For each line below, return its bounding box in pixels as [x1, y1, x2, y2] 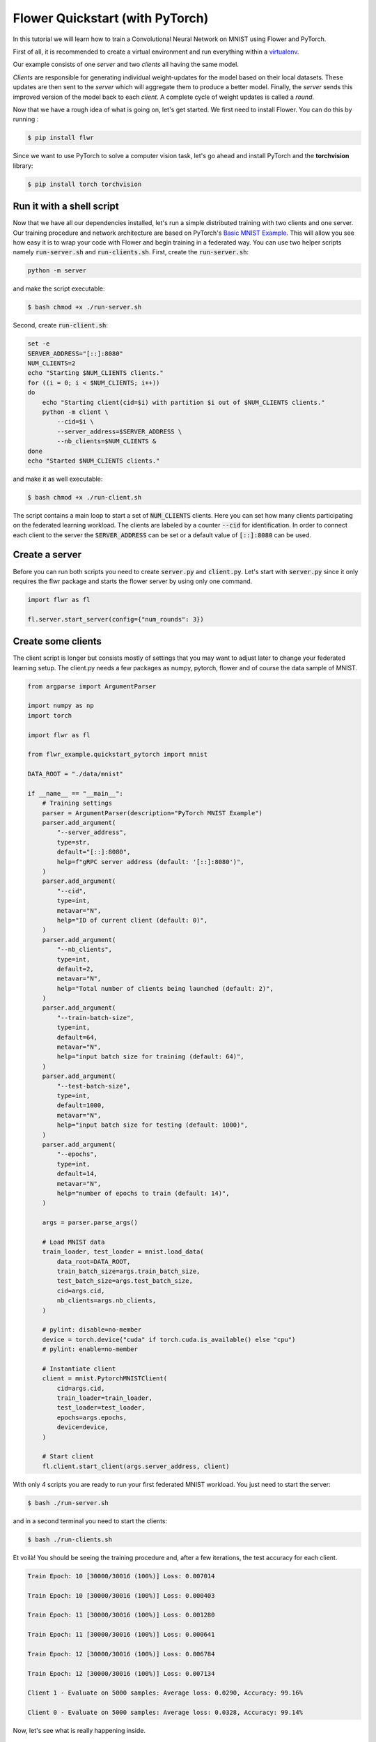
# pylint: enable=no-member [42, 1346, 139, 1353]
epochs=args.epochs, [56, 1413, 127, 1421]
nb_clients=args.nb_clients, [56, 1297, 157, 1304]
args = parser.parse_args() [42, 1219, 139, 1226]
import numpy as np [27, 702, 94, 710]
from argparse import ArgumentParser [27, 682, 157, 690]
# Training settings [42, 799, 113, 808]
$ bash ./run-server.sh [27, 1499, 109, 1506]
